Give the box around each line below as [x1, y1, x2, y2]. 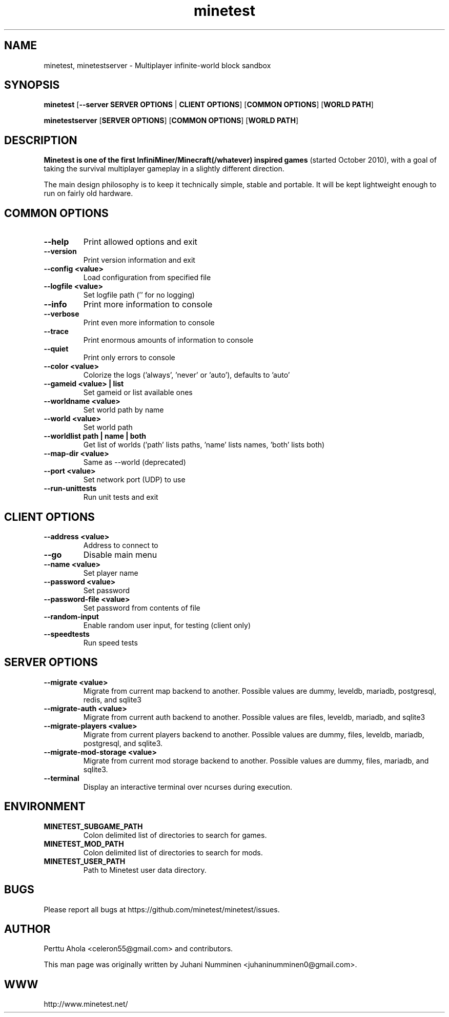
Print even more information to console [83, 318, 215, 327]
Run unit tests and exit [83, 493, 158, 502]
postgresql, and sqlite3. [83, 738, 163, 748]
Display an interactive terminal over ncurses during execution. [83, 782, 292, 791]
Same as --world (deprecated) [83, 458, 186, 467]
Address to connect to [83, 540, 158, 550]
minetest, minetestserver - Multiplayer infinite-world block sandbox [44, 61, 271, 70]
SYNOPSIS [4, 79, 60, 92]
